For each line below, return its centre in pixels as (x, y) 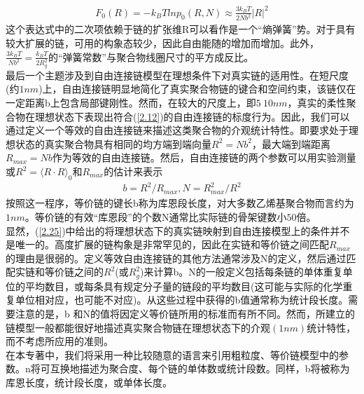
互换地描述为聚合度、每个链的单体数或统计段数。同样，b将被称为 (200, 368)
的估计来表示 (133, 171)
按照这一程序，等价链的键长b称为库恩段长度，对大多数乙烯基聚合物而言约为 (180, 203)
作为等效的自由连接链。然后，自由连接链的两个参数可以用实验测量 (204, 157)
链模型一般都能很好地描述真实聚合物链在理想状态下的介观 (138, 327)
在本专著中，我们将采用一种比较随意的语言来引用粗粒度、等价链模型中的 (172, 354)
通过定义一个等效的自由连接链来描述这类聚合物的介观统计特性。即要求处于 (177, 130)
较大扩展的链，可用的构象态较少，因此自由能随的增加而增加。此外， (162, 43)
